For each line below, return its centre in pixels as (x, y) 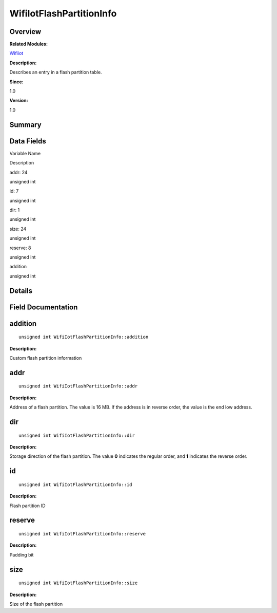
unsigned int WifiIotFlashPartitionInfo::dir (77, 435)
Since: (16, 82)
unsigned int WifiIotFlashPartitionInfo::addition (84, 337)
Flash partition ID (27, 506)
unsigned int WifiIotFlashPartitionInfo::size (78, 583)
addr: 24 (18, 172)
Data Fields (28, 141)
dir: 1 (15, 210)
